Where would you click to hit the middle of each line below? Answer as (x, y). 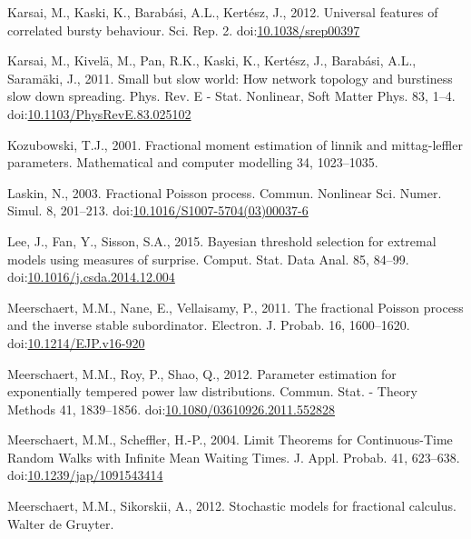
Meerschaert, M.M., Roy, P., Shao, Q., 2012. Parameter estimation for (202, 373)
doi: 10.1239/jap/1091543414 (85, 475)
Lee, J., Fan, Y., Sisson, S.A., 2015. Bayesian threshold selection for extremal (222, 240)
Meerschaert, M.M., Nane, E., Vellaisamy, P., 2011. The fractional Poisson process (235, 307)
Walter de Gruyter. (61, 523)
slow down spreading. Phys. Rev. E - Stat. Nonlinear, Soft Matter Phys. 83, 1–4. (231, 96)
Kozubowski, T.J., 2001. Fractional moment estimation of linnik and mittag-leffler (235, 144)
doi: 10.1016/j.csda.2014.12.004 (91, 277)
